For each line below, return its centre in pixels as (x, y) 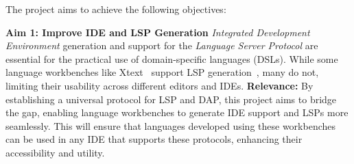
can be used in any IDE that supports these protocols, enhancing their (154, 139)
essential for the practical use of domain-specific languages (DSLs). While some (172, 58)
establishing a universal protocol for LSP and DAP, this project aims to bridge (171, 99)
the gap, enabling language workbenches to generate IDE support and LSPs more (177, 112)
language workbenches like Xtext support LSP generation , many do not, (162, 72)
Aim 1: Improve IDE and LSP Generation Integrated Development (158, 32)
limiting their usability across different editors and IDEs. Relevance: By (160, 85)
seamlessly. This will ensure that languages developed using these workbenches (171, 125)
